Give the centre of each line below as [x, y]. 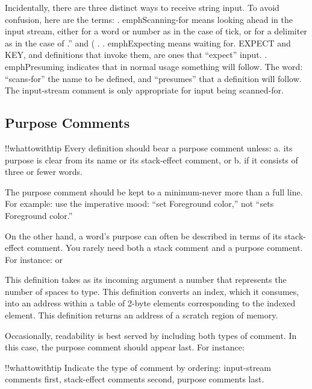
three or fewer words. [44, 172]
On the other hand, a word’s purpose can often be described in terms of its [143, 236]
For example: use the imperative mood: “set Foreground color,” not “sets [139, 204]
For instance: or [34, 259]
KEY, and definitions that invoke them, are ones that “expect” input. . [136, 55]
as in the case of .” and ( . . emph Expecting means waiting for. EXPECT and [148, 43]
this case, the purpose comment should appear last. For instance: [125, 347]
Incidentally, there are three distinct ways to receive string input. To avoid [142, 7]
